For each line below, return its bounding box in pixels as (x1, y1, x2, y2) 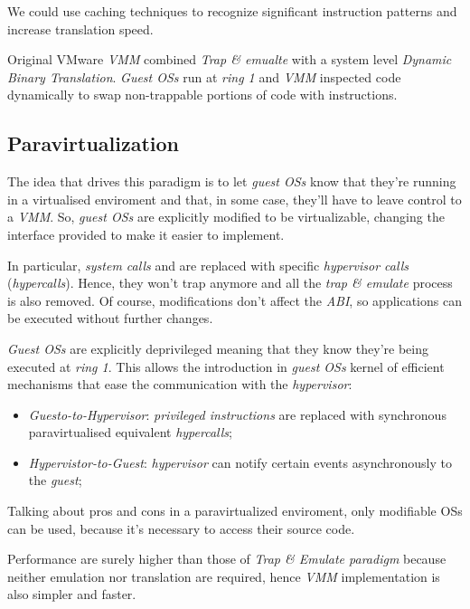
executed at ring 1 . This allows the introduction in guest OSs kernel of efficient (7, 357, 445, 376)
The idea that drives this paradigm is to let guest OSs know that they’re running (7, 172, 456, 191)
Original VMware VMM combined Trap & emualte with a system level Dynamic (7, 50, 452, 69)
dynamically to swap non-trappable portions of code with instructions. (7, 85, 398, 104)
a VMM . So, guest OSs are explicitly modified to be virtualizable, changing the (7, 207, 445, 226)
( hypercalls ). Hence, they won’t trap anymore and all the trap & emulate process (7, 273, 453, 292)
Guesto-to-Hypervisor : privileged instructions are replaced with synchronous (28, 404, 446, 423)
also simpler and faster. (7, 585, 136, 604)
